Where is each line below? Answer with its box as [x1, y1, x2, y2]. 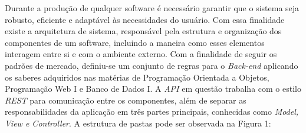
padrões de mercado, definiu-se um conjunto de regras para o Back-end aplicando [5, 59, 298, 71]
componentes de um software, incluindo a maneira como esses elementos [5, 36, 265, 48]
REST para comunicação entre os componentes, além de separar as [5, 94, 246, 106]
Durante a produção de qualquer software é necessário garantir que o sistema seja [5, 2, 300, 14]
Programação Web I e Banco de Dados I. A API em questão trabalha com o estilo [5, 82, 301, 95]
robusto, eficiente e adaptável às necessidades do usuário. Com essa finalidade [5, 13, 285, 25]
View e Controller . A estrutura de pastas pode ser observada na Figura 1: [5, 117, 271, 129]
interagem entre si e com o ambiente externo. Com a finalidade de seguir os [5, 48, 277, 60]
